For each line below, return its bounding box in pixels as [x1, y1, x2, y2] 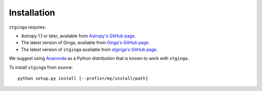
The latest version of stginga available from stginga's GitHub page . [21, 46, 158, 52]
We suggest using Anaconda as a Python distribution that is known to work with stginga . [9, 56, 189, 61]
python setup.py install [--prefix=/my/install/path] [17, 76, 148, 81]
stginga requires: [9, 24, 46, 30]
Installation [9, 7, 55, 18]
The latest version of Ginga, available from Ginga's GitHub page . [21, 40, 150, 45]
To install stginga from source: [9, 64, 73, 70]
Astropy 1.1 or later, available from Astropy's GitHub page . [21, 33, 136, 39]
